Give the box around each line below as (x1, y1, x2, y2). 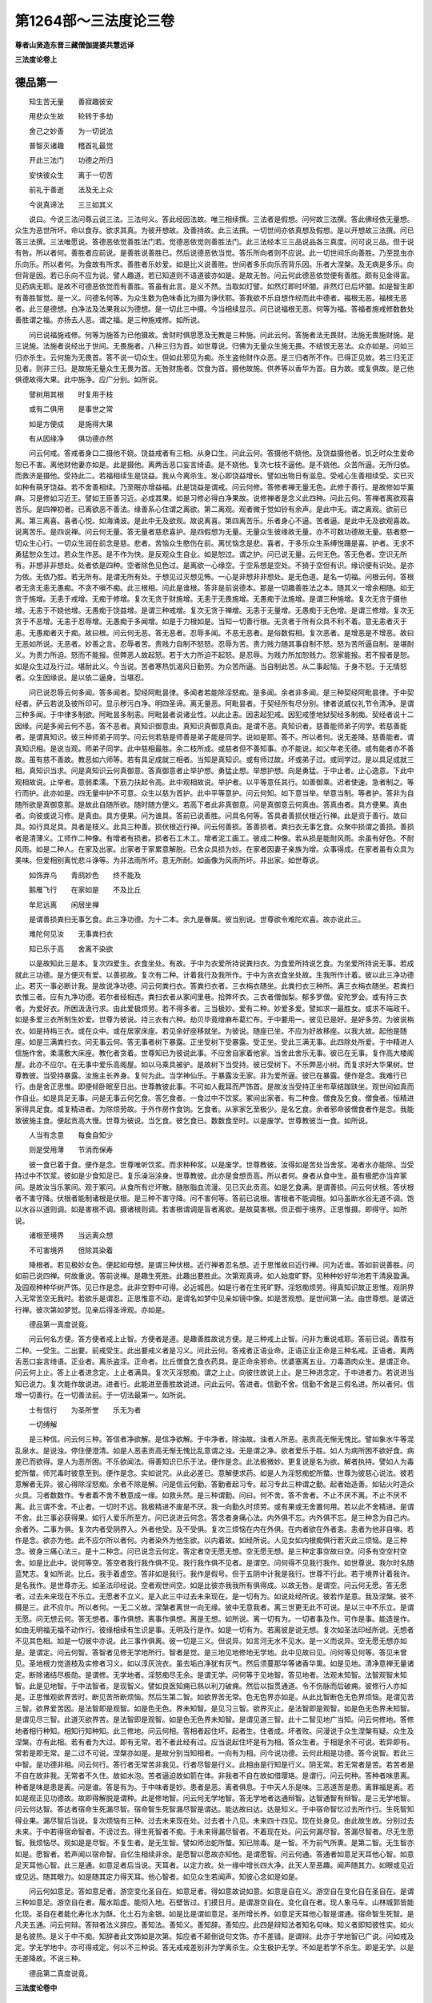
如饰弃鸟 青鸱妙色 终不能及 (28, 870, 142, 880)
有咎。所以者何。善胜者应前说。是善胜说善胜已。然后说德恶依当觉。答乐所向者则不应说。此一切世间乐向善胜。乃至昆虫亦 (14, 248, 414, 258)
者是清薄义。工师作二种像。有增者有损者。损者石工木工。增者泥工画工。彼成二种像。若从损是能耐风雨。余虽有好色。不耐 (14, 833, 414, 843)
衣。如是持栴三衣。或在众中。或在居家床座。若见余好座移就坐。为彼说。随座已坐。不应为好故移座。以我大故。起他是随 (14, 1026, 407, 1035)
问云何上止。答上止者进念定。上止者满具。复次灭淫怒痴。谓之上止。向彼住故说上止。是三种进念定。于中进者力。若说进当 (14, 1368, 414, 1377)
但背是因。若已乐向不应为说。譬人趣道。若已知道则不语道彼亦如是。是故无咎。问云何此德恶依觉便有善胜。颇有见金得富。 (14, 270, 414, 280)
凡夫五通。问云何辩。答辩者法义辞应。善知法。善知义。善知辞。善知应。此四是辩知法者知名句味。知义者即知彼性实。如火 (14, 1920, 414, 1930)
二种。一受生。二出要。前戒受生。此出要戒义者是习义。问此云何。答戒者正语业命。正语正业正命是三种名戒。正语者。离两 (14, 1345, 414, 1355)
